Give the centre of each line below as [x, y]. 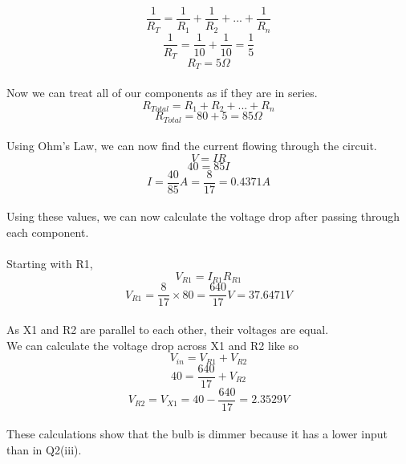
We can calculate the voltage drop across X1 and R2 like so [153, 345]
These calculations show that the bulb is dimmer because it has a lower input [197, 434]
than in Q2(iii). [44, 449]
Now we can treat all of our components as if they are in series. [162, 93]
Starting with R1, [50, 264]
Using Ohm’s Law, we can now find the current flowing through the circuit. [192, 146]
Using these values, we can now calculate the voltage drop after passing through [203, 216]
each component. [48, 232]
